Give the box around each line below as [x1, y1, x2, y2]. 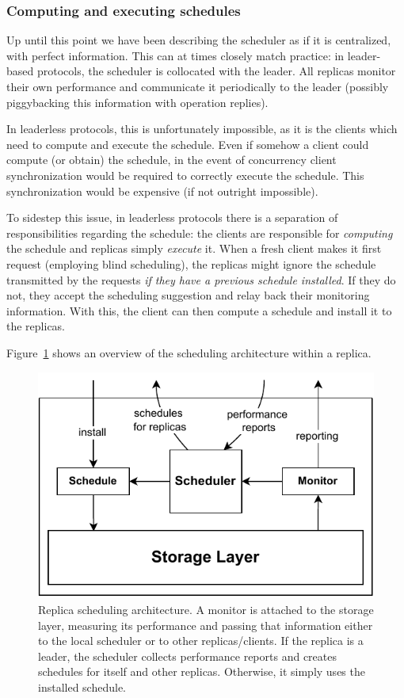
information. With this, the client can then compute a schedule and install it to [6, 302, 392, 318]
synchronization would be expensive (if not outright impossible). [6, 182, 318, 199]
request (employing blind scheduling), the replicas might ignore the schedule [6, 255, 376, 272]
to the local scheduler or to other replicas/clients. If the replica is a [38, 632, 364, 649]
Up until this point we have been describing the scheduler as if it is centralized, [6, 32, 391, 48]
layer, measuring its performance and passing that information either [38, 616, 373, 633]
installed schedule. [38, 679, 126, 696]
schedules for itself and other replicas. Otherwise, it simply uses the [38, 663, 365, 680]
